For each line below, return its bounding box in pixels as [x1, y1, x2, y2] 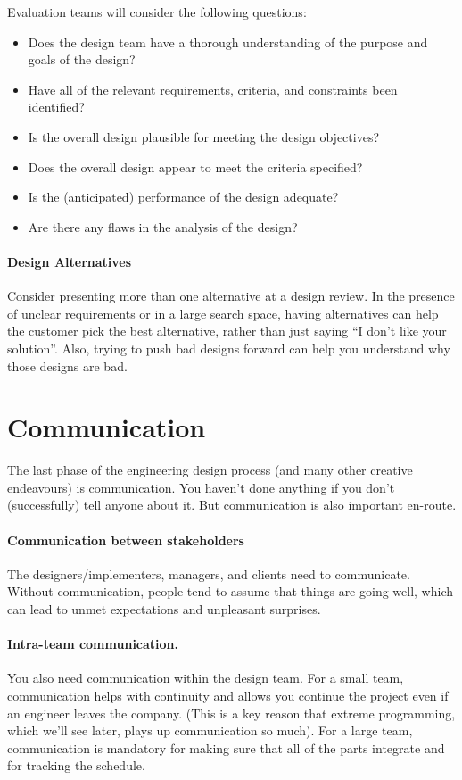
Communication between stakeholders [7, 530, 244, 549]
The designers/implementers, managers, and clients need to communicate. [7, 564, 410, 583]
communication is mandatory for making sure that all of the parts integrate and [7, 738, 445, 757]
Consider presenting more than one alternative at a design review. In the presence [7, 286, 455, 305]
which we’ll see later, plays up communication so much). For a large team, [7, 721, 413, 740]
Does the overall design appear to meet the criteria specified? [28, 157, 363, 176]
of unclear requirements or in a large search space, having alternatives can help [7, 303, 439, 322]
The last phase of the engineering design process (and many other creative [7, 461, 413, 479]
